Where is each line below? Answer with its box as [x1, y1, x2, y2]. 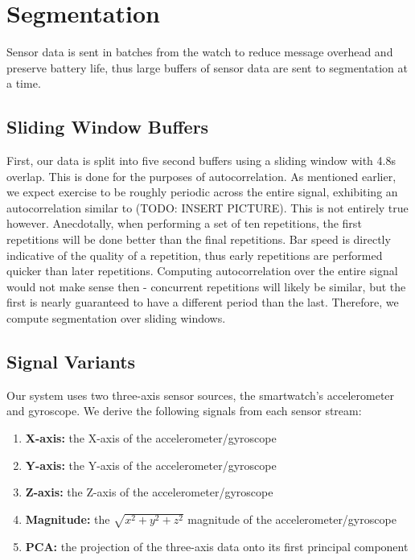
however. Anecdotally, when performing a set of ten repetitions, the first [6, 215, 362, 232]
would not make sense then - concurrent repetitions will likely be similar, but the [6, 278, 406, 294]
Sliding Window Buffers [6, 114, 209, 139]
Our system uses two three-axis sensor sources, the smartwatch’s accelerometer [6, 386, 395, 403]
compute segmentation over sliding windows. [6, 310, 226, 327]
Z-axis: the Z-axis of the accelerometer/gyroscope [25, 484, 273, 500]
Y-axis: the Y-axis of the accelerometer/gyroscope [25, 456, 277, 473]
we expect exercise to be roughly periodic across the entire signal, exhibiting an [6, 183, 398, 200]
